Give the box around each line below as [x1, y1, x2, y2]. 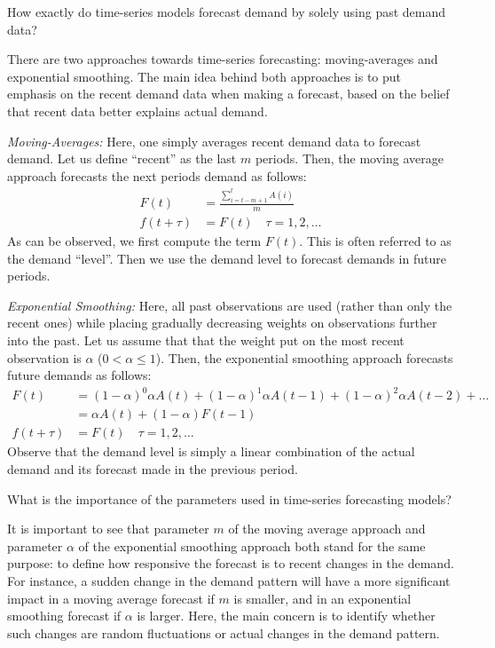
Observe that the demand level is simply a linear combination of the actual [7, 442, 415, 461]
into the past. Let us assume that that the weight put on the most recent [7, 331, 405, 350]
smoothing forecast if [7, 606, 122, 625]
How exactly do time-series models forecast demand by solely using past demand [7, 3, 446, 20]
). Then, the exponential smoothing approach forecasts [155, 348, 453, 367]
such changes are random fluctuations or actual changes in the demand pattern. [7, 623, 440, 642]
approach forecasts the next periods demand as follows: [7, 166, 307, 185]
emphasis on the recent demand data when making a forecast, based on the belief [7, 84, 450, 103]
